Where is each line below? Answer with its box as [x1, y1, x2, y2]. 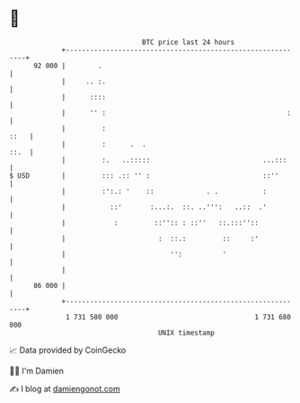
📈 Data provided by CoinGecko [9, 345, 127, 355]
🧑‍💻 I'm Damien [9, 365, 65, 376]
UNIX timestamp [157, 328, 216, 337]
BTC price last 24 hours [142, 38, 235, 47]
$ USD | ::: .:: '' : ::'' [9, 171, 279, 180]
